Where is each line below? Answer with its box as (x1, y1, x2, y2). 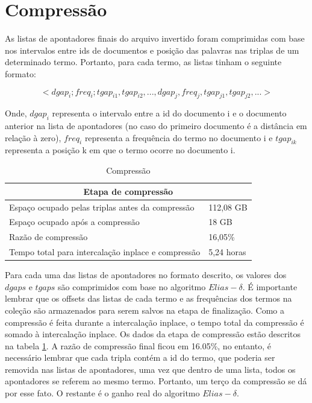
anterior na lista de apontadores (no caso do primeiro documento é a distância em (5, 119, 307, 132)
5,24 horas (208, 246, 246, 258)
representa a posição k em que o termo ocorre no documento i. (5, 144, 236, 156)
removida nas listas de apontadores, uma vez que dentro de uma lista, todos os (5, 363, 296, 375)
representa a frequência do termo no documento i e (84, 131, 273, 144)
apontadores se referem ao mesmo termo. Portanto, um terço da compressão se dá (5, 375, 307, 387)
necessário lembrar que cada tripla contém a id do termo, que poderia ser (5, 351, 275, 364)
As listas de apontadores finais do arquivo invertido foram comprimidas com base (5, 32, 305, 45)
